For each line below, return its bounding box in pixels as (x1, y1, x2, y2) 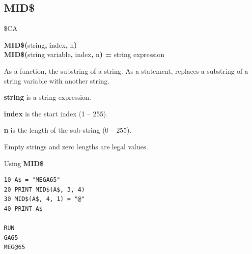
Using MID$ (4, 158, 44, 168)
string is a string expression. (4, 92, 91, 102)
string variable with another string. (4, 75, 110, 85)
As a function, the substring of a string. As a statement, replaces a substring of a (4, 65, 249, 76)
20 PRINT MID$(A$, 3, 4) (4, 186, 85, 193)
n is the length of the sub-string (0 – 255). (4, 125, 132, 135)
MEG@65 (4, 244, 25, 251)
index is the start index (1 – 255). (4, 108, 108, 118)
